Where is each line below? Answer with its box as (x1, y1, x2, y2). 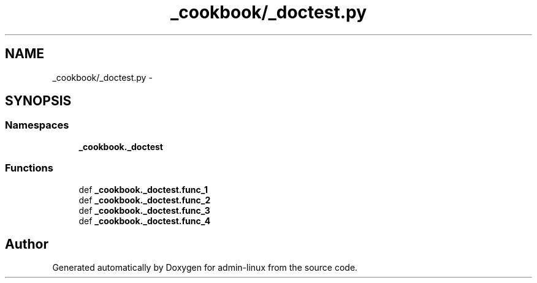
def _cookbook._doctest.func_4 (78, 215, 211, 226)
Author (5, 236, 48, 252)
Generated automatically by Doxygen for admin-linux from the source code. (52, 262, 358, 273)
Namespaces (5, 119, 69, 132)
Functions (5, 162, 53, 175)
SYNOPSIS (5, 93, 72, 109)
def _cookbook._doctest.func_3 (78, 205, 210, 216)
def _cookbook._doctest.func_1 (78, 184, 208, 195)
